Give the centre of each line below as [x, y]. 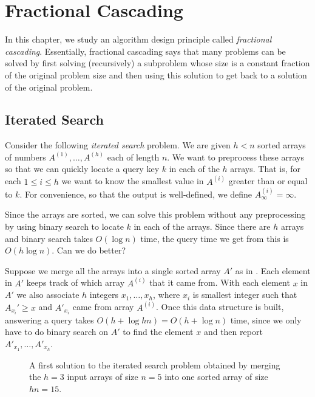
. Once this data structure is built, [220, 307]
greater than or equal [268, 181]
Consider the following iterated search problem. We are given [118, 145]
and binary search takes [49, 238]
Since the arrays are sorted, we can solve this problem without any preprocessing [155, 214]
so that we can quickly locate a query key [82, 169]
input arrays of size [103, 377]
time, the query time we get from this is [215, 238]
